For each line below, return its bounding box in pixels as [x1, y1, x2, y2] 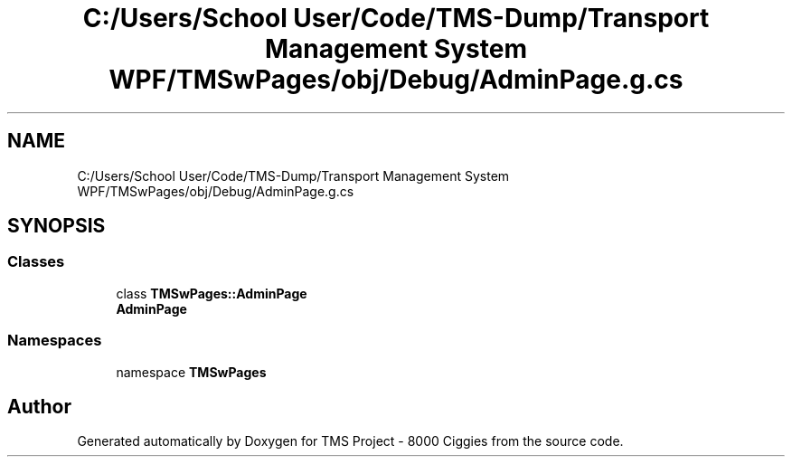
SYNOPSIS [7, 214, 106, 238]
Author [7, 394, 71, 418]
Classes [7, 252, 65, 271]
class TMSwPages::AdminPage [116, 285, 307, 301]
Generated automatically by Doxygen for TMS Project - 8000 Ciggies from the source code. [77, 433, 624, 450]
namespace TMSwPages [116, 364, 267, 380]
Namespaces [7, 331, 102, 350]
